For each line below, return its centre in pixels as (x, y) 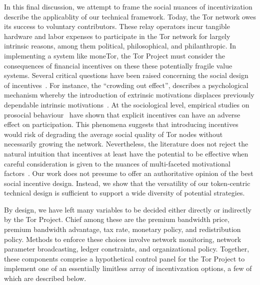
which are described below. (45, 278)
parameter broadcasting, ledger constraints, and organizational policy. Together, (127, 249)
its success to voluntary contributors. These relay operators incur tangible (117, 26)
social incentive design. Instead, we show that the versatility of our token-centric (127, 183)
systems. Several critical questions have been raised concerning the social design (126, 75)
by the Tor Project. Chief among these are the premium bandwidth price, (117, 219)
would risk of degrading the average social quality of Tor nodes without (113, 134)
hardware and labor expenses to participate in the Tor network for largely (117, 36)
